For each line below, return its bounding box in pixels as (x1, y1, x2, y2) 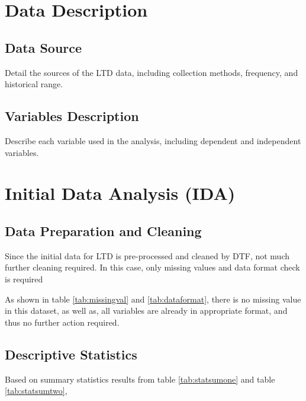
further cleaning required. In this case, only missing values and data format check (5, 261, 300, 273)
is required (5, 272, 43, 285)
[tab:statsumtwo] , (5, 384, 67, 397)
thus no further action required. (5, 316, 120, 328)
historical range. (5, 78, 63, 90)
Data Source (5, 38, 82, 56)
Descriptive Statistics (5, 345, 137, 363)
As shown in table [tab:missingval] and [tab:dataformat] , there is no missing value (5, 292, 301, 305)
